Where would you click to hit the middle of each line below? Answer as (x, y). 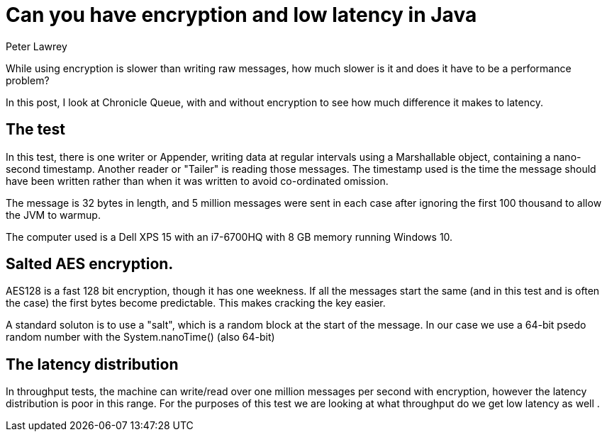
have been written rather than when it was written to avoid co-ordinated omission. (197, 181)
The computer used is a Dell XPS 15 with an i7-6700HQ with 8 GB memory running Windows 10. (229, 237)
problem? (28, 80)
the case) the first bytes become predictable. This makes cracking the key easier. (196, 303)
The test (36, 130)
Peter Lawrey (37, 46)
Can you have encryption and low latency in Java (241, 15)
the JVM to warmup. (53, 215)
